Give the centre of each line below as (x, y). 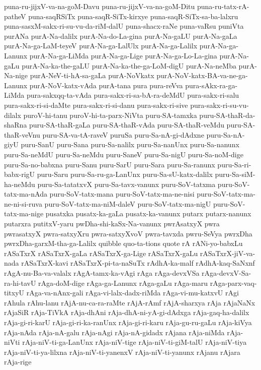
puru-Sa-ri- (234, 164)
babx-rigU (20, 174)
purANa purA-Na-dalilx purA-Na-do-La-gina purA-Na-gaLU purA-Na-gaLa (121, 36)
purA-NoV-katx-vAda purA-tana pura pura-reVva (106, 85)
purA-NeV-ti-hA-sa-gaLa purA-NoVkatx (92, 75)
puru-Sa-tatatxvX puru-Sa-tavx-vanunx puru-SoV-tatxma (126, 184)
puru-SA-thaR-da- (227, 115)
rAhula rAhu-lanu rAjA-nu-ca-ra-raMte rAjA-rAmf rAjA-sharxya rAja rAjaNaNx (130, 302)
